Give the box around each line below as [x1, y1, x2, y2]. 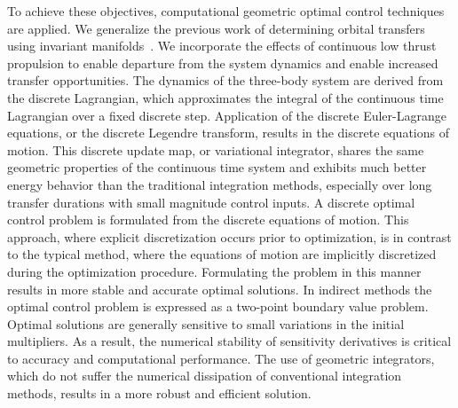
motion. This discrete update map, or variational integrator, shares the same [7, 140, 424, 159]
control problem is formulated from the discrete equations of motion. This [7, 210, 409, 229]
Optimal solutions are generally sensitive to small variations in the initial [7, 314, 405, 333]
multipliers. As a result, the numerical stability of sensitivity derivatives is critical [7, 332, 452, 350]
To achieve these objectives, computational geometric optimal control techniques [7, 2, 445, 20]
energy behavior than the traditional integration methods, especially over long [7, 175, 432, 193]
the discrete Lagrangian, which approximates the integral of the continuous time [7, 88, 444, 106]
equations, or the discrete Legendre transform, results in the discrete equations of [7, 123, 449, 142]
